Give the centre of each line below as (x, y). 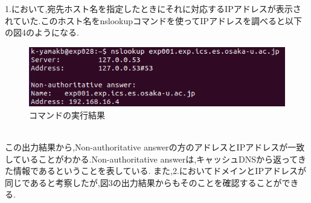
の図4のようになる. (42, 32)
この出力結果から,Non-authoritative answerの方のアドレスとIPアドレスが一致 (155, 147)
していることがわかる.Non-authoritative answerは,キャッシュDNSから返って (151, 159)
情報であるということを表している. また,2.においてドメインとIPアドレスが (159, 171)
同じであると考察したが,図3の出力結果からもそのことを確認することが (143, 182)
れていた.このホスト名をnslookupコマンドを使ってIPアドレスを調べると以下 (153, 20)
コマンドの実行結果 (67, 114)
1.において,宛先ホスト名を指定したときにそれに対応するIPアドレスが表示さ (153, 8)
